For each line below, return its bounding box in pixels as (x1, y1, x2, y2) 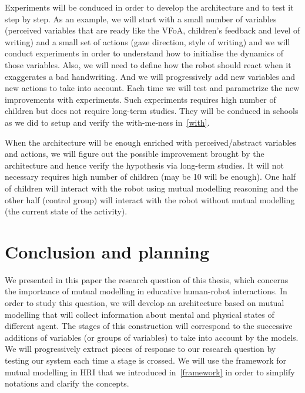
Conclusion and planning (5, 239, 210, 263)
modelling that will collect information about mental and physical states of (5, 308, 274, 320)
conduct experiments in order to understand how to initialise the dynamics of (5, 47, 284, 59)
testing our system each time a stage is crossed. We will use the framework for (5, 354, 287, 366)
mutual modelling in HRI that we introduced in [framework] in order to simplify (5, 365, 295, 378)
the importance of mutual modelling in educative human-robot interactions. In (5, 285, 287, 297)
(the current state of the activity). (5, 205, 128, 217)
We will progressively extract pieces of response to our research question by (5, 342, 276, 355)
